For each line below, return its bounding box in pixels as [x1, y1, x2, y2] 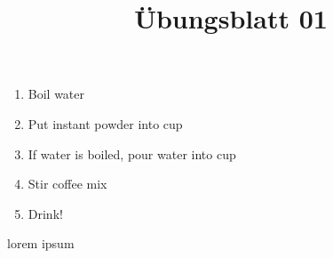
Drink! [28, 204, 63, 222]
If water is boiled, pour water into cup [28, 144, 236, 163]
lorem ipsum [7, 234, 75, 253]
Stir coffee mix [28, 174, 107, 193]
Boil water [28, 85, 85, 103]
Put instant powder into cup [28, 114, 183, 133]
